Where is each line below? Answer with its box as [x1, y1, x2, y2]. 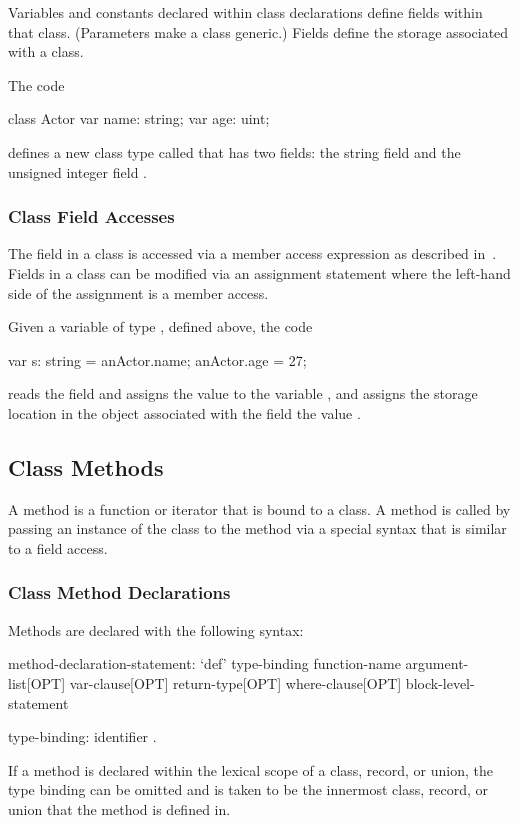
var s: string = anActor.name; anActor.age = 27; [8, 349, 307, 370]
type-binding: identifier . [8, 726, 157, 747]
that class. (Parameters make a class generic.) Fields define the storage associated [8, 21, 509, 42]
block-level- [405, 672, 475, 693]
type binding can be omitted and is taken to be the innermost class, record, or [8, 779, 488, 800]
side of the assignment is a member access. [8, 282, 269, 303]
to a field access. [8, 537, 108, 558]
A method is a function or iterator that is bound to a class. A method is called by [8, 498, 511, 519]
